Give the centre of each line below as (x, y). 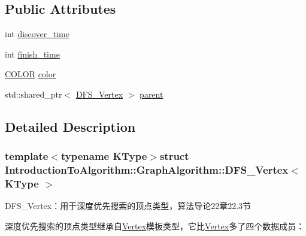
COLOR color (31, 74)
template (27, 156)
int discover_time (37, 34)
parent (152, 94)
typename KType (104, 156)
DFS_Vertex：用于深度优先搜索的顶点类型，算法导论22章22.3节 (128, 206)
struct (174, 156)
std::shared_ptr (34, 94)
